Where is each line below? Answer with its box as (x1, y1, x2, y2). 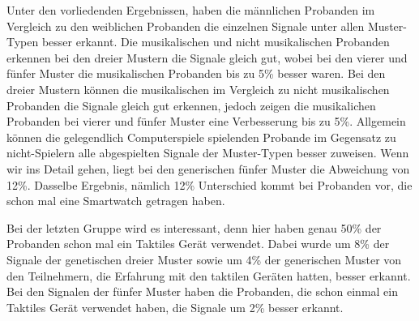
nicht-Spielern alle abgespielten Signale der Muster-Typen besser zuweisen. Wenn (6, 144, 409, 161)
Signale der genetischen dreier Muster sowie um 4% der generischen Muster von (6, 250, 402, 267)
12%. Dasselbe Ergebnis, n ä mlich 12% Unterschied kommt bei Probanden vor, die (6, 176, 413, 193)
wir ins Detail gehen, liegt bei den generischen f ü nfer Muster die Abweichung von (6, 160, 410, 177)
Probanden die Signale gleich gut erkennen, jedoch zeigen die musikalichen (6, 96, 376, 113)
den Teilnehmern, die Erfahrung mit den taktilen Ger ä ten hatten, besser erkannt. (6, 267, 411, 284)
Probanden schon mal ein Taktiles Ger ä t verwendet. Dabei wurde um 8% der (6, 235, 390, 252)
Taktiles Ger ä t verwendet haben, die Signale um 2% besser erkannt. (6, 298, 344, 315)
